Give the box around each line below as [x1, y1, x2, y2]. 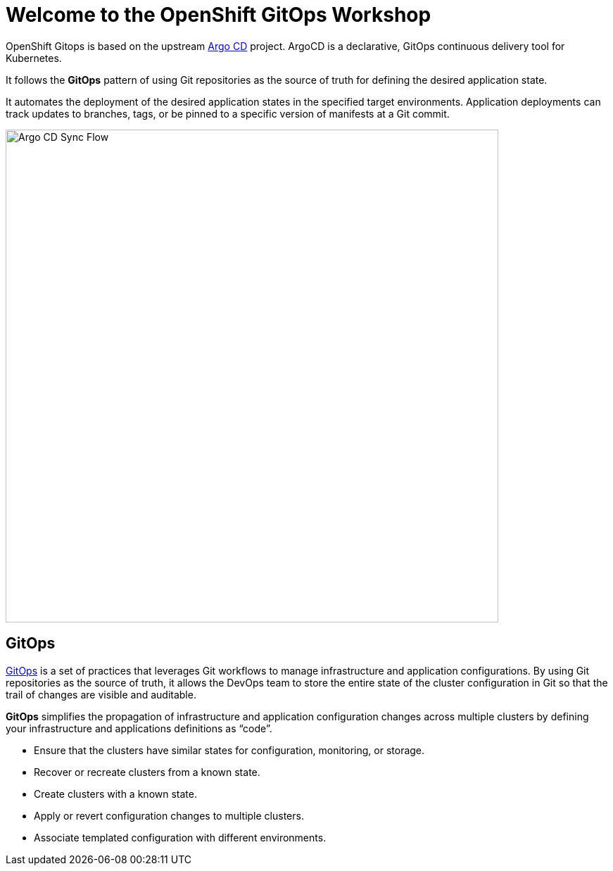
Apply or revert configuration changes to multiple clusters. [34, 809, 304, 822]
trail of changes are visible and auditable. [6, 688, 196, 701]
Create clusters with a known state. [34, 787, 197, 800]
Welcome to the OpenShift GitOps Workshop [6, 3, 431, 27]
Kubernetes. [6, 51, 62, 64]
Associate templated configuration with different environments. [34, 831, 327, 844]
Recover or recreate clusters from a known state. [34, 765, 260, 778]
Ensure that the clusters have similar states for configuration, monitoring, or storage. [34, 744, 425, 756]
